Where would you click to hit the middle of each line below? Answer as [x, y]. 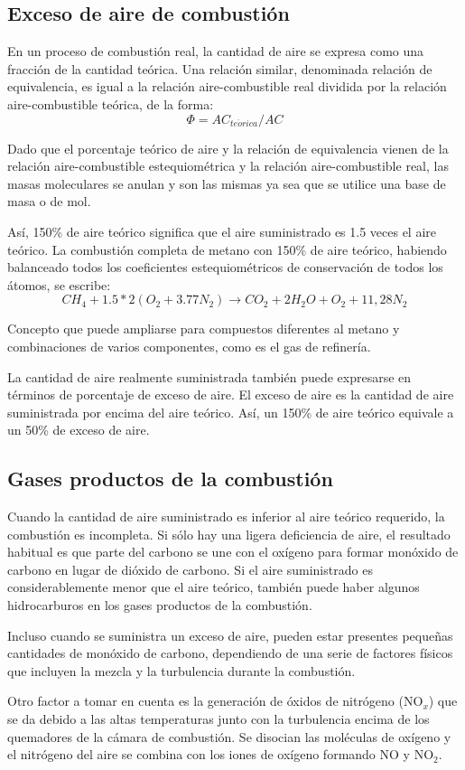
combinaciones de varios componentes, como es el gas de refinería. [189, 346]
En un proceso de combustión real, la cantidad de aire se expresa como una [216, 51]
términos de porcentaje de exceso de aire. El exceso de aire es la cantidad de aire [231, 394]
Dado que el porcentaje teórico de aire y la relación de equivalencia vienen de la [228, 148]
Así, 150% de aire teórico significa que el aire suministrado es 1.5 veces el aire [222, 231]
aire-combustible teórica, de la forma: [111, 103]
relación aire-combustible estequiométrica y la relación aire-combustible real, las [228, 166]
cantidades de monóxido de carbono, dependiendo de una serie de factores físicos [230, 653]
